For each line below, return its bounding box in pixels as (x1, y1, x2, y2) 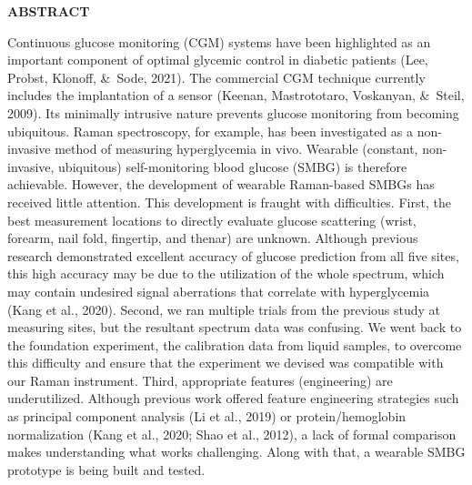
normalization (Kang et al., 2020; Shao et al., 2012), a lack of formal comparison (7, 424, 457, 443)
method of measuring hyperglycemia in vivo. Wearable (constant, (55, 139, 418, 158)
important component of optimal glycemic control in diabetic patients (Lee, (7, 50, 428, 69)
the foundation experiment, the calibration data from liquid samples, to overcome (7, 335, 462, 354)
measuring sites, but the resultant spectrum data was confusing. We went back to (7, 318, 462, 337)
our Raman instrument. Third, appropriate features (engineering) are (7, 370, 393, 389)
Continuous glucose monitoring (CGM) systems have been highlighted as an (7, 32, 431, 51)
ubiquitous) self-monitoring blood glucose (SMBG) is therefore (58, 157, 407, 176)
